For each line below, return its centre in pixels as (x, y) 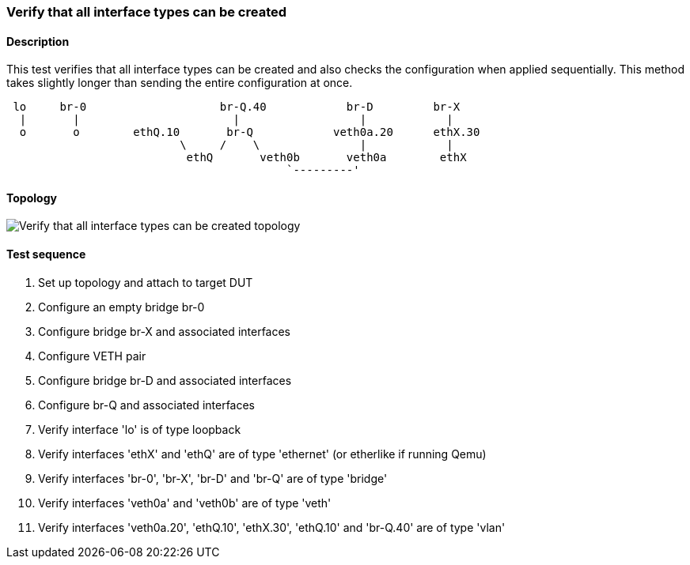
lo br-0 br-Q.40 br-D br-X (237, 107)
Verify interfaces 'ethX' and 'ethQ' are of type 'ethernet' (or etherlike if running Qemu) (262, 454)
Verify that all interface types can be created (147, 12)
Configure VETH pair (92, 356)
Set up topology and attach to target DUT (146, 282)
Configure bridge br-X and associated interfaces (165, 331)
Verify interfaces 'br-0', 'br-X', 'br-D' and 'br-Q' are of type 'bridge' (213, 478)
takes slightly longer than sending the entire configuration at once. (180, 83)
